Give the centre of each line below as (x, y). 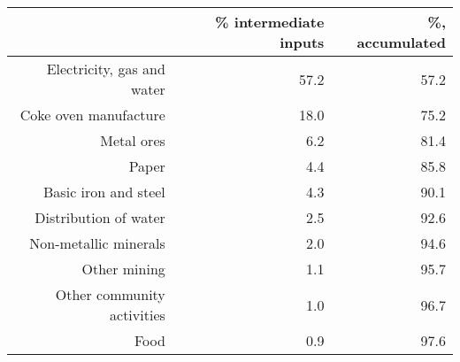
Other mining (123, 269)
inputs (302, 42)
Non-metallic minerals (97, 243)
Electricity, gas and (106, 69)
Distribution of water (100, 217)
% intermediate (270, 22)
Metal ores (133, 140)
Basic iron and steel (104, 192)
